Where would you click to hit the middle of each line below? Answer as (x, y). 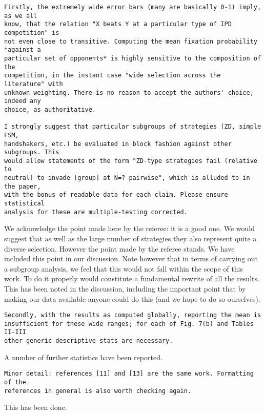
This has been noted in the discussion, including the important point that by (125, 288)
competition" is (32, 33)
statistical (24, 204)
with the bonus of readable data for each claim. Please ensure (116, 195)
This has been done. (36, 407)
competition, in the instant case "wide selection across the (113, 76)
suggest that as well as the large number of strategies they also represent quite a (130, 238)
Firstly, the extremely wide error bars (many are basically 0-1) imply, (133, 7)
